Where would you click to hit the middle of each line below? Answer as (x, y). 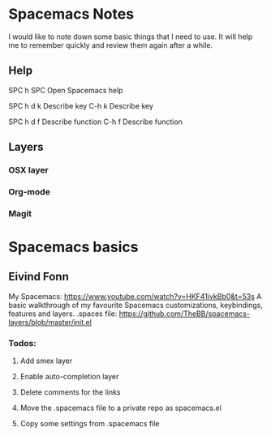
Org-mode (29, 191)
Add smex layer (46, 361)
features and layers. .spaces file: (63, 314)
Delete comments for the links (70, 392)
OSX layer (28, 170)
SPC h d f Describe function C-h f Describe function (95, 122)
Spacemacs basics (73, 247)
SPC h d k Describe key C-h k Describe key (81, 105)
